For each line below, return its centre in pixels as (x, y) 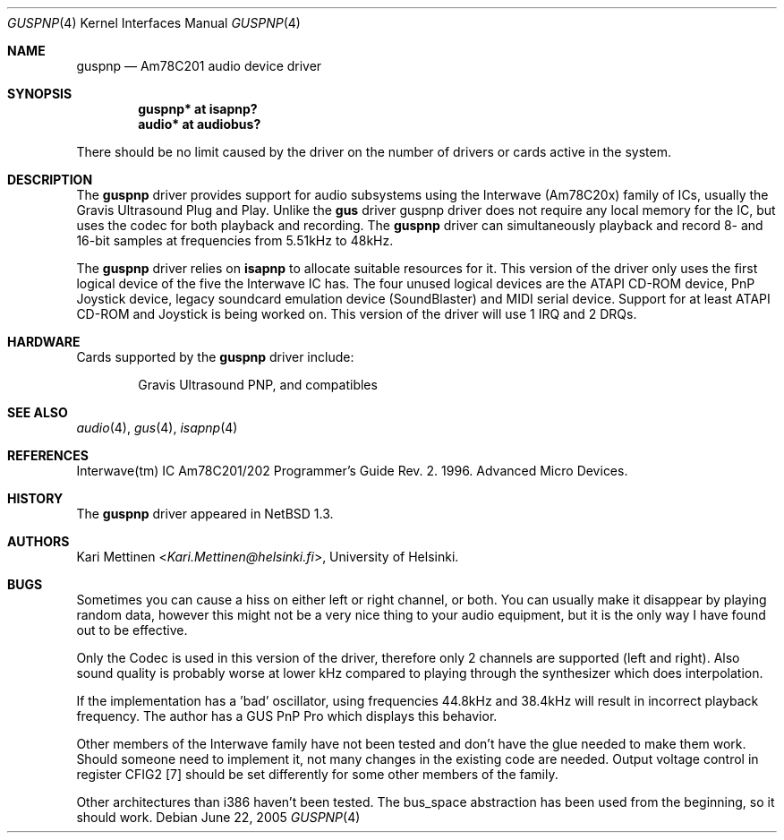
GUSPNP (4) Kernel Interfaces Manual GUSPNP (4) (154, 23)
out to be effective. (132, 630)
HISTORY (35, 498)
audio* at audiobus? (200, 124)
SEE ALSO (38, 412)
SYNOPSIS (40, 94)
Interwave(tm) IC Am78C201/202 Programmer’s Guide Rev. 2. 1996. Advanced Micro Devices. (352, 471)
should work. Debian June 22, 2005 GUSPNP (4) (218, 817)
